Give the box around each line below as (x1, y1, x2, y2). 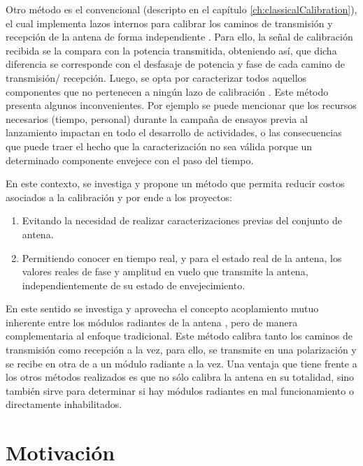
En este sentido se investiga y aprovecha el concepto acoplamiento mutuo (6, 301, 319, 316)
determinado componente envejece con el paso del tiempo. (6, 152, 254, 167)
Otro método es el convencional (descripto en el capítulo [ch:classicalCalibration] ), (6, 2, 357, 16)
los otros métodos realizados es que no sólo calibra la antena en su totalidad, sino (6, 370, 355, 384)
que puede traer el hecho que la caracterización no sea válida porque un (6, 138, 313, 153)
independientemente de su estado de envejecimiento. (22, 277, 245, 292)
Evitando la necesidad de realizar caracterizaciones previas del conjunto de (22, 213, 342, 228)
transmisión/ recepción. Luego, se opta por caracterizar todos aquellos (6, 70, 307, 85)
